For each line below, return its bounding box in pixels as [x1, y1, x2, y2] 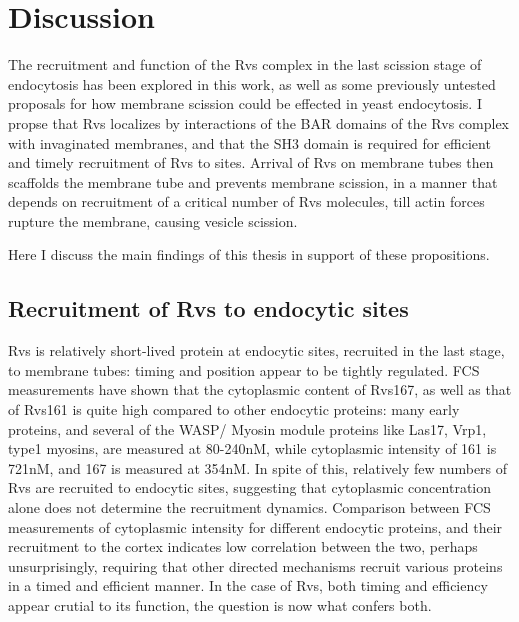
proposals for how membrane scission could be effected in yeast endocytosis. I [8, 93, 482, 114]
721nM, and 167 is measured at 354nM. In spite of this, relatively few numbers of [8, 457, 508, 478]
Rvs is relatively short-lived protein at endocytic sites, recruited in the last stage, [8, 340, 505, 361]
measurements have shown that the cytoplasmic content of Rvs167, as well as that [8, 379, 512, 400]
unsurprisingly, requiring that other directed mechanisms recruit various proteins [8, 555, 503, 576]
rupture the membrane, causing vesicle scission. [8, 210, 298, 231]
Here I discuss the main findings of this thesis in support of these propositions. [8, 244, 490, 265]
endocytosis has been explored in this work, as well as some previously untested [8, 73, 496, 94]
